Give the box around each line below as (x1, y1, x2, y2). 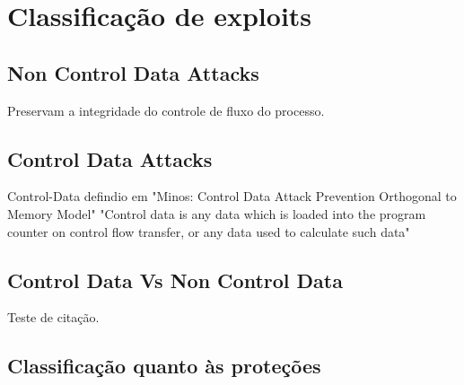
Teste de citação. (7, 308, 100, 327)
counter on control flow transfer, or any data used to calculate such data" (7, 222, 410, 241)
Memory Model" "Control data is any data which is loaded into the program (7, 204, 426, 223)
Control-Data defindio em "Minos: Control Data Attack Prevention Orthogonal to (7, 187, 457, 206)
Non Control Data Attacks (7, 58, 259, 86)
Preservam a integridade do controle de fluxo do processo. (7, 101, 325, 119)
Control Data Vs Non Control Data (7, 266, 343, 293)
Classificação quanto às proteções (7, 352, 321, 380)
